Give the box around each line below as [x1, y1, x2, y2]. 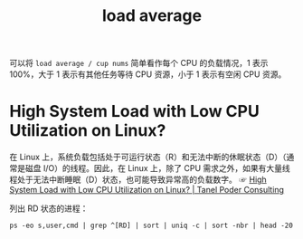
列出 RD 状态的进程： [9, 203, 89, 214]
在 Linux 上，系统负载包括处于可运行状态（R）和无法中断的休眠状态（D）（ [9, 151, 287, 163]
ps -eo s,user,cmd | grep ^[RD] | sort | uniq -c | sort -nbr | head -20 [9, 221, 294, 231]
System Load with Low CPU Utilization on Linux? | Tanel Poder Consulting [9, 185, 285, 196]
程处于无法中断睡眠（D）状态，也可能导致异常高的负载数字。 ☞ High [9, 174, 267, 186]
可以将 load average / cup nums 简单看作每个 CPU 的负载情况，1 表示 [9, 58, 269, 69]
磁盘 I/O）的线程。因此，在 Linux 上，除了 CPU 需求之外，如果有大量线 [24, 163, 291, 174]
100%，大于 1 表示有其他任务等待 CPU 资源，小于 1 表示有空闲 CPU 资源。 [9, 69, 287, 80]
